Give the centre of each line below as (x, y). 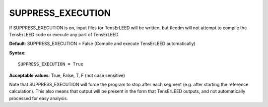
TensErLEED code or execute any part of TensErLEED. (65, 34)
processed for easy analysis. (38, 98)
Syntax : (17, 53)
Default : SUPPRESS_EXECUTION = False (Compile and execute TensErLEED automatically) (102, 44)
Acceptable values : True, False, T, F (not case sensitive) (67, 75)
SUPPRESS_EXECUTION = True (51, 64)
